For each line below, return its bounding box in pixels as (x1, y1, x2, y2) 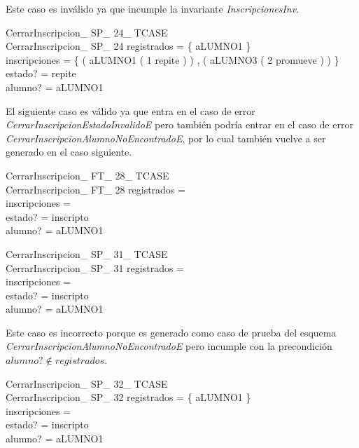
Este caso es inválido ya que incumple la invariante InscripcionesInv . (6, 1, 300, 15)
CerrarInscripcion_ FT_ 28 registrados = (6, 182, 185, 196)
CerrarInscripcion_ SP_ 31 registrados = (6, 260, 185, 275)
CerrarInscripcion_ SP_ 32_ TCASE (6, 376, 168, 391)
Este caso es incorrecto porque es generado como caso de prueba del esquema (6, 325, 337, 339)
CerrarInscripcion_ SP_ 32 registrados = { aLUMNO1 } (6, 390, 251, 405)
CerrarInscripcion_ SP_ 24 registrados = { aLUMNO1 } (6, 39, 251, 53)
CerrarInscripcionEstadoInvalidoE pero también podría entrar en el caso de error (6, 117, 353, 132)
